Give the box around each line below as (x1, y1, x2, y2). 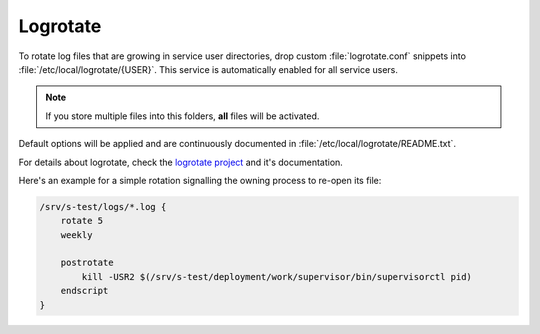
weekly (60, 229, 93, 240)
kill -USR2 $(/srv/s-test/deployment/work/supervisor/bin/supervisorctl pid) (81, 271, 472, 282)
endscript (60, 285, 109, 297)
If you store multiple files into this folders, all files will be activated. (45, 110, 320, 122)
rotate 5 (60, 215, 104, 227)
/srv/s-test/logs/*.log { (39, 201, 167, 212)
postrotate (60, 257, 114, 269)
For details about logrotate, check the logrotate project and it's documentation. (18, 156, 344, 168)
